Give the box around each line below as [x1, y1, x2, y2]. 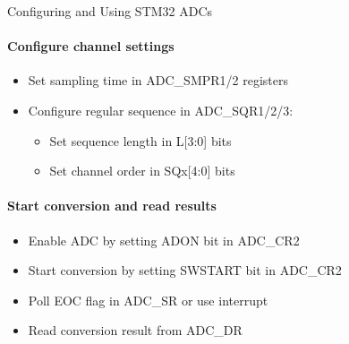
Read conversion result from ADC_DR [28, 321, 243, 340]
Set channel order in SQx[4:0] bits [49, 161, 235, 180]
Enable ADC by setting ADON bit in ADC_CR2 [28, 230, 300, 249]
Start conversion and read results [7, 196, 217, 215]
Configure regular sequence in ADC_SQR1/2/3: [28, 100, 294, 119]
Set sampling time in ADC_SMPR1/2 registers [28, 71, 289, 90]
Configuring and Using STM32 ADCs [7, 2, 213, 20]
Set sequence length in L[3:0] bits [49, 131, 232, 150]
